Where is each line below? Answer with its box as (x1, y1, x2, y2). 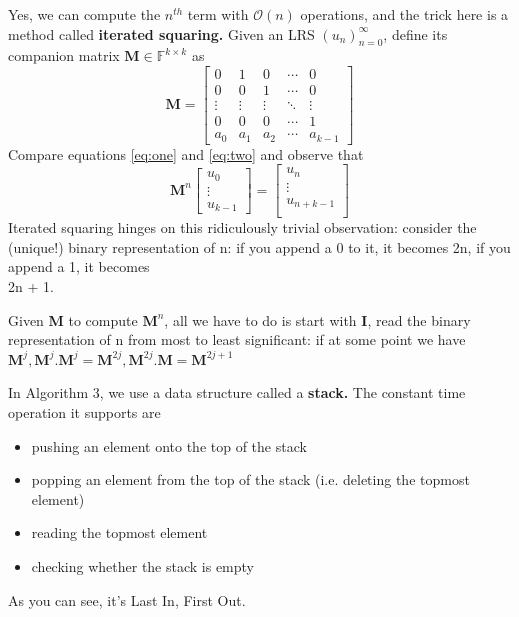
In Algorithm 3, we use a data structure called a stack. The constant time (8, 382, 466, 403)
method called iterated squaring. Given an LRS (8, 23, 315, 44)
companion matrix (8, 45, 120, 66)
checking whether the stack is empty (31, 555, 255, 576)
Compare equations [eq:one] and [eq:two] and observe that (8, 143, 364, 164)
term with (187, 4, 249, 24)
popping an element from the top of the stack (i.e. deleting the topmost (31, 469, 470, 490)
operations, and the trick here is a (300, 4, 509, 24)
